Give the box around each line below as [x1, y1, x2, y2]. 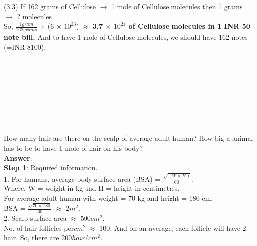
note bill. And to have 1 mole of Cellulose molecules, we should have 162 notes [4, 32, 248, 42]
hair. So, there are [4, 232, 59, 243]
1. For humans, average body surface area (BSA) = [4, 173, 161, 184]
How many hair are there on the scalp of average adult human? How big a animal [4, 133, 253, 143]
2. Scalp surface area [4, 212, 67, 223]
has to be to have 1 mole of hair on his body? [4, 142, 143, 153]
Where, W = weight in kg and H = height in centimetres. [4, 183, 180, 193]
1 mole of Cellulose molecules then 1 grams [111, 1, 243, 11]
